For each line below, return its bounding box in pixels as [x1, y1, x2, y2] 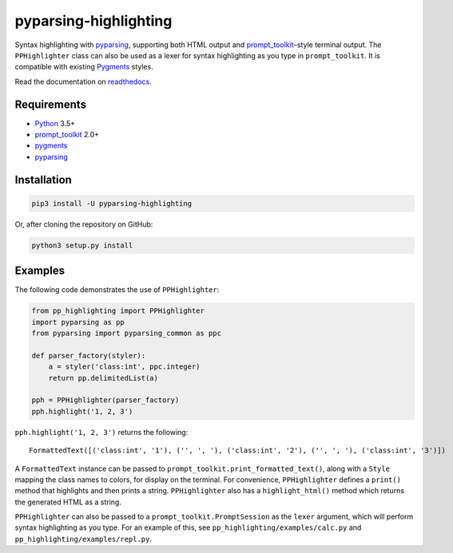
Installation [14, 172, 72, 187]
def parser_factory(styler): [31, 351, 146, 360]
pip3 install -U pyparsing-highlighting [31, 199, 192, 207]
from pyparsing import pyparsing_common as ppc [31, 329, 221, 338]
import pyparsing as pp [31, 318, 125, 326]
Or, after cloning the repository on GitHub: [14, 219, 153, 229]
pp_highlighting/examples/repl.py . [14, 534, 152, 543]
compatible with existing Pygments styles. [14, 62, 153, 72]
